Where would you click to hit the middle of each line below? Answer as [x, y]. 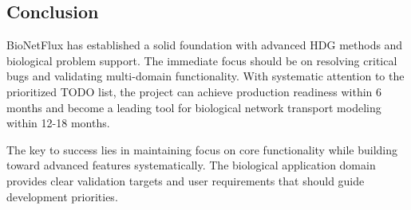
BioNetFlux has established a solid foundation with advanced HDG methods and [205, 45]
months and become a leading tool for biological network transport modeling [194, 107]
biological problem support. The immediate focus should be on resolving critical [202, 60]
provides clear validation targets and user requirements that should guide [186, 180]
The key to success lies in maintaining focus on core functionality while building [202, 149]
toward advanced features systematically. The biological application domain [191, 165]
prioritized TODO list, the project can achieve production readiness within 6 [194, 91]
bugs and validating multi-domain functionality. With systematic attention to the [205, 76]
